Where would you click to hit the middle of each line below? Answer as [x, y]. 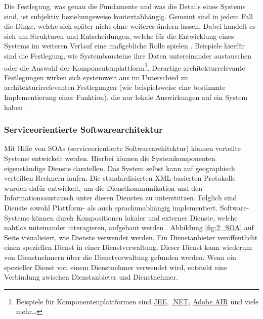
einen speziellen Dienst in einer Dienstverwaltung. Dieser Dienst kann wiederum [128, 247]
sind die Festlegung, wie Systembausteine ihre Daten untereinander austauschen [128, 55]
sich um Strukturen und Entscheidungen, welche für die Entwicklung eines [119, 36]
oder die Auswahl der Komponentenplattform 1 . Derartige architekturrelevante [125, 67]
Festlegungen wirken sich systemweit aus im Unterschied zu [96, 77]
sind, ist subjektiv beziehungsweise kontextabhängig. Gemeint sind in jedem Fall [128, 16]
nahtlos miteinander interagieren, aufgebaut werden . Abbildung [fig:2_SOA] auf [129, 227]
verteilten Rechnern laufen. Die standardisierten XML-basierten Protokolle [120, 178]
